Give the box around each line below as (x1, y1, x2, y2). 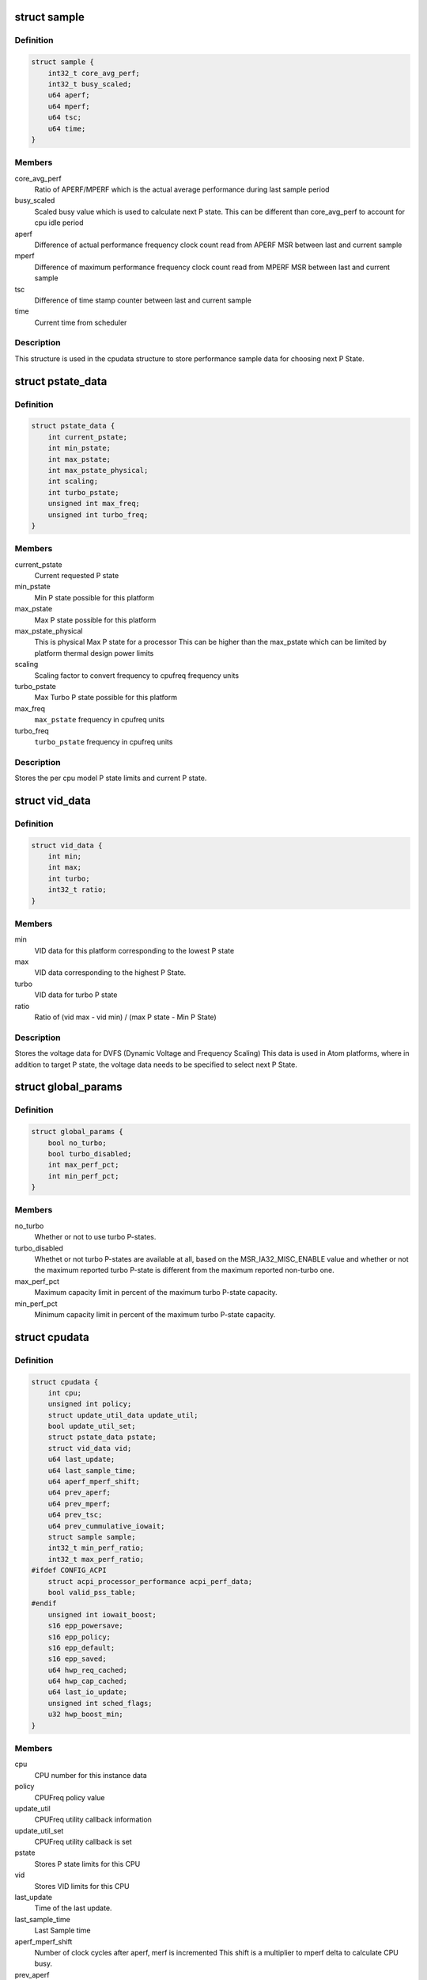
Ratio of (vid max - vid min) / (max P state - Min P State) (34, 1012, 217, 1022)
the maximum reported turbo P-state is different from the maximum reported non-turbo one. (34, 1266, 335, 1275)
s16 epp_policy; (47, 1632, 111, 1641)
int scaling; (47, 477, 99, 486)
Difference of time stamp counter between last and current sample (34, 295, 252, 305)
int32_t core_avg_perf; (47, 68, 140, 78)
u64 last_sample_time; (47, 1466, 136, 1475)
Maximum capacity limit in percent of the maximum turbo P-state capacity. (34, 1288, 278, 1297)
